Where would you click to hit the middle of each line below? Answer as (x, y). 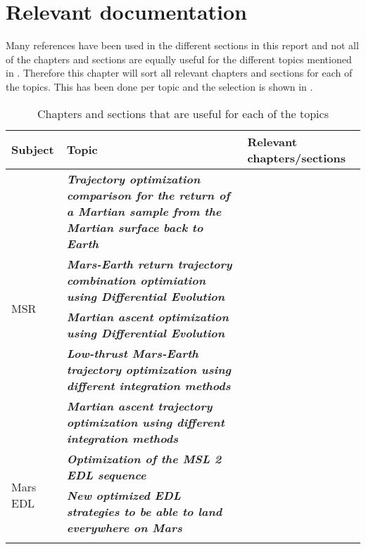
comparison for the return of (148, 195)
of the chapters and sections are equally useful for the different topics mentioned (179, 59)
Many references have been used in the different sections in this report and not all (182, 45)
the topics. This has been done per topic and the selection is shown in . (159, 86)
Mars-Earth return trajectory (149, 264)
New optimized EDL (124, 495)
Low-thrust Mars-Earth (132, 353)
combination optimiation (136, 280)
